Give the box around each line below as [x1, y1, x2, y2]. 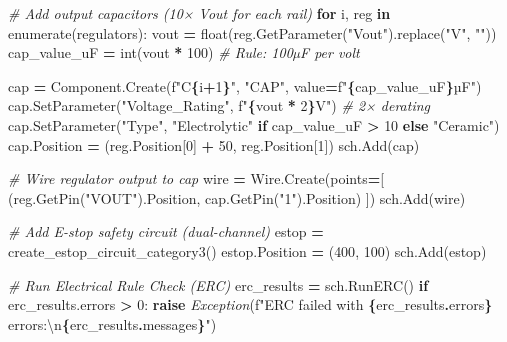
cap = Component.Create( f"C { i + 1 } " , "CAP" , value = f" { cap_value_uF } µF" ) [8, 75, 482, 96]
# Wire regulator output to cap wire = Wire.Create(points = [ [8, 168, 385, 189]
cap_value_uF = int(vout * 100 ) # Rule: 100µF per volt [8, 42, 360, 63]
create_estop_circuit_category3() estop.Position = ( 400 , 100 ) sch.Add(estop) [8, 240, 487, 261]
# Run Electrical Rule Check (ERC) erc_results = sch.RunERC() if [8, 274, 429, 295]
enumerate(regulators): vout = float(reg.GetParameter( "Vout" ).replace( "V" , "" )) [8, 22, 497, 43]
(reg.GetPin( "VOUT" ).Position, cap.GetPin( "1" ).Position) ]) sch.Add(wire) [8, 187, 466, 208]
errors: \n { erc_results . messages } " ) [8, 313, 217, 334]
